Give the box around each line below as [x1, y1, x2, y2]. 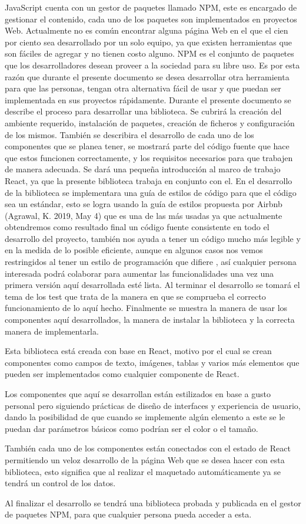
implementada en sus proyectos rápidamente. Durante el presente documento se [5, 93, 291, 106]
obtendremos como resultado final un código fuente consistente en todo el [5, 221, 270, 233]
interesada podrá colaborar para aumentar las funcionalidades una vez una [5, 267, 274, 279]
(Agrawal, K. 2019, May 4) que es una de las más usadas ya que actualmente [5, 209, 282, 221]
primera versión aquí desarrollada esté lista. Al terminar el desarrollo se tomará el [5, 279, 300, 291]
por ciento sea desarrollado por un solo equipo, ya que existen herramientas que [5, 35, 292, 48]
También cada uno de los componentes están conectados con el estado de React [5, 442, 291, 454]
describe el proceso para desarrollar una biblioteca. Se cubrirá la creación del [5, 105, 282, 117]
